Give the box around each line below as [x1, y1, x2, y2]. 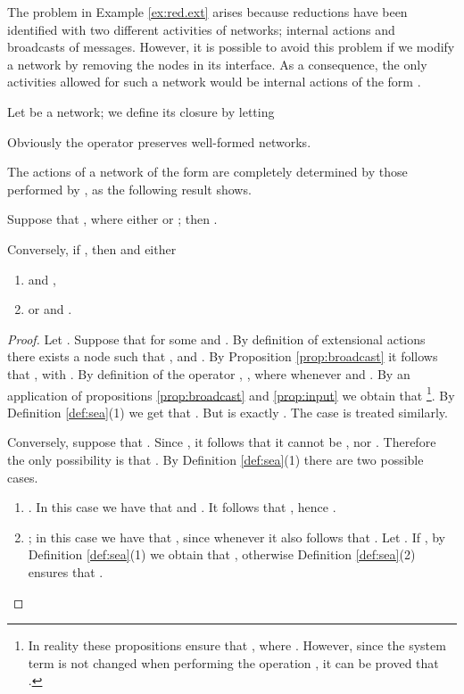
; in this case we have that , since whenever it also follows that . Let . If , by [28, 527, 446, 546]
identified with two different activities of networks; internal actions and [7, 20, 395, 38]
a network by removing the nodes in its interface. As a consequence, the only [7, 54, 427, 73]
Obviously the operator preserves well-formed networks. [7, 132, 311, 151]
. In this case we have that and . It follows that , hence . [28, 498, 336, 516]
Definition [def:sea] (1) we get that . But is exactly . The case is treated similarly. [7, 402, 448, 421]
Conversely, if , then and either [7, 239, 177, 258]
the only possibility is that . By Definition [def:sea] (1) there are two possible [7, 450, 424, 468]
